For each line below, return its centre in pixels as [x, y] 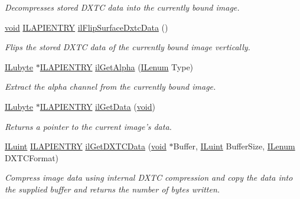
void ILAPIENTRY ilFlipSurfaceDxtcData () [87, 27]
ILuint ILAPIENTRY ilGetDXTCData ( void [86, 146]
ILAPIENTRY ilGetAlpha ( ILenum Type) [117, 66]
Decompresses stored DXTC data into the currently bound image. [122, 7]
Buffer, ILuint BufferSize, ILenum [234, 146]
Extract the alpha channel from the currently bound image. [110, 87]
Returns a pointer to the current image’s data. [88, 126]
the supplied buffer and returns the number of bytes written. [112, 189]
